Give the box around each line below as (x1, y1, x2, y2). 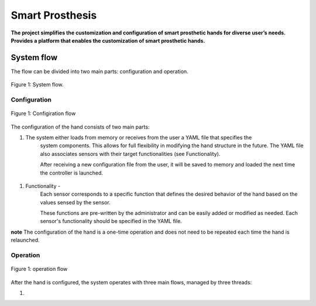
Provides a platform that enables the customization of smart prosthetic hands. (11, 37, 205, 44)
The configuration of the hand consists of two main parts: (11, 123, 150, 130)
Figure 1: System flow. (11, 81, 64, 88)
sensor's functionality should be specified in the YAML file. (40, 218, 183, 225)
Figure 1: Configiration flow (11, 110, 76, 117)
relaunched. (11, 237, 40, 244)
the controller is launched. (40, 169, 104, 176)
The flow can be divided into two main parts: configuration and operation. (11, 68, 188, 75)
